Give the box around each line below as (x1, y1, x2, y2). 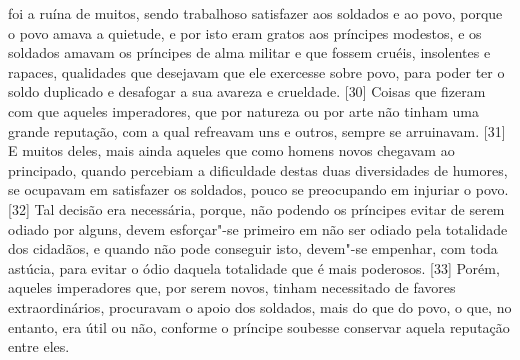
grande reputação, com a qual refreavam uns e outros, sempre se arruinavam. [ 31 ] (8, 120, 506, 141)
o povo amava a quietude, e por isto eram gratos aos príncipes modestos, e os (8, 22, 482, 43)
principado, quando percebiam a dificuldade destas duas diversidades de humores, (8, 159, 508, 180)
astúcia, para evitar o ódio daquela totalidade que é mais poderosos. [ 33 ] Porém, (8, 257, 500, 278)
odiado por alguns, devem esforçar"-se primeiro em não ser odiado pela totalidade (8, 218, 508, 239)
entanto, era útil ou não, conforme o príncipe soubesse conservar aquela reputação (8, 316, 510, 337)
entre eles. (8, 336, 70, 357)
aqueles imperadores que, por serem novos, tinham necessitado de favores (8, 277, 456, 298)
